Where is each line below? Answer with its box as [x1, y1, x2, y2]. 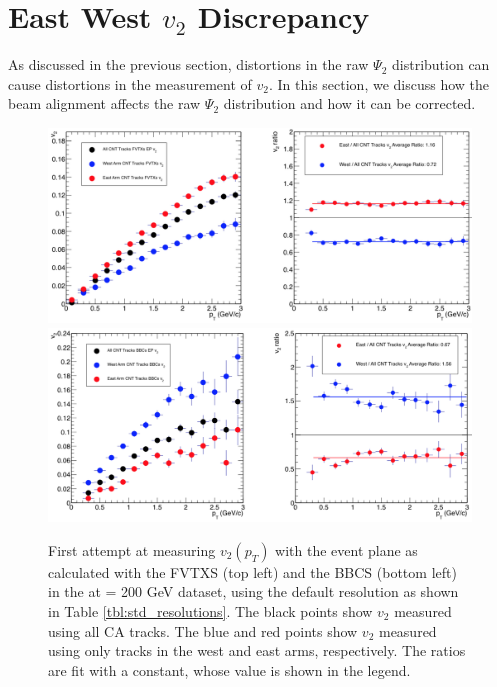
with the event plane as [275, 539, 418, 560]
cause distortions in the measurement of [8, 73, 252, 94]
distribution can [392, 54, 490, 75]
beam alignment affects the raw [8, 93, 201, 114]
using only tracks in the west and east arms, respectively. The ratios [48, 640, 466, 661]
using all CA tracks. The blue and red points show [48, 620, 358, 641]
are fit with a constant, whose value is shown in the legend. [48, 659, 411, 680]
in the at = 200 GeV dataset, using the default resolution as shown [48, 581, 459, 602]
